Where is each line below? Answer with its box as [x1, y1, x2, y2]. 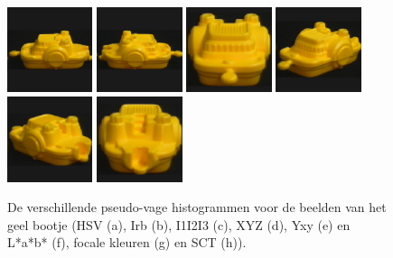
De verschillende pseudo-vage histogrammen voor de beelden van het [7, 198, 387, 217]
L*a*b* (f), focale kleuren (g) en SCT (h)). [7, 233, 247, 252]
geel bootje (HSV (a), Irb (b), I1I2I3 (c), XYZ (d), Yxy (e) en [7, 215, 351, 234]
